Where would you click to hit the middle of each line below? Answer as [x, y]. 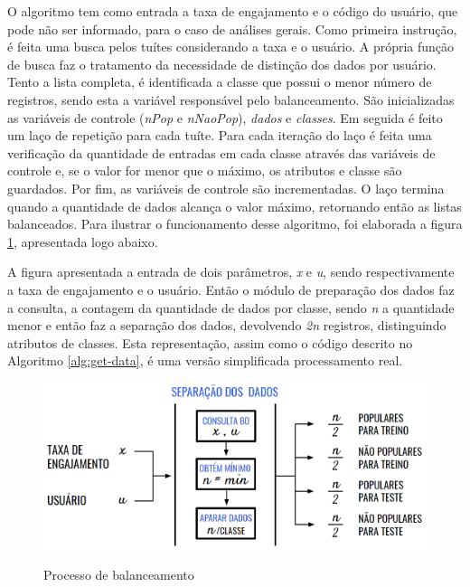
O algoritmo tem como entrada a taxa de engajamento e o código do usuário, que [233, 11]
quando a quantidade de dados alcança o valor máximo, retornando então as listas [235, 206]
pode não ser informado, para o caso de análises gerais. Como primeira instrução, [232, 28]
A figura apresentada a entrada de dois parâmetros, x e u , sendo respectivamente [231, 272]
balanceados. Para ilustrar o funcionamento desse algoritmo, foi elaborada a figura [235, 224]
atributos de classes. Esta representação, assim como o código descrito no [210, 342]
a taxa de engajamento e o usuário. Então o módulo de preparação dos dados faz [231, 289]
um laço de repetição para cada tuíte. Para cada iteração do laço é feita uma [220, 135]
